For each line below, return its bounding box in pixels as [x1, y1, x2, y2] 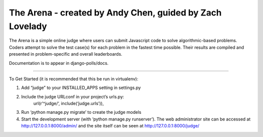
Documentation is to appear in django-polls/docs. [9, 60, 109, 66]
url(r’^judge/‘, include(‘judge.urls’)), [33, 101, 104, 107]
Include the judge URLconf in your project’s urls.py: [21, 93, 124, 99]
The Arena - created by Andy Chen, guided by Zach [9, 7, 222, 18]
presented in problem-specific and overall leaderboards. [9, 51, 123, 57]
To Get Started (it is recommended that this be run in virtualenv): [9, 76, 138, 82]
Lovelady [9, 21, 47, 31]
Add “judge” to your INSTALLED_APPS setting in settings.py [21, 85, 141, 91]
